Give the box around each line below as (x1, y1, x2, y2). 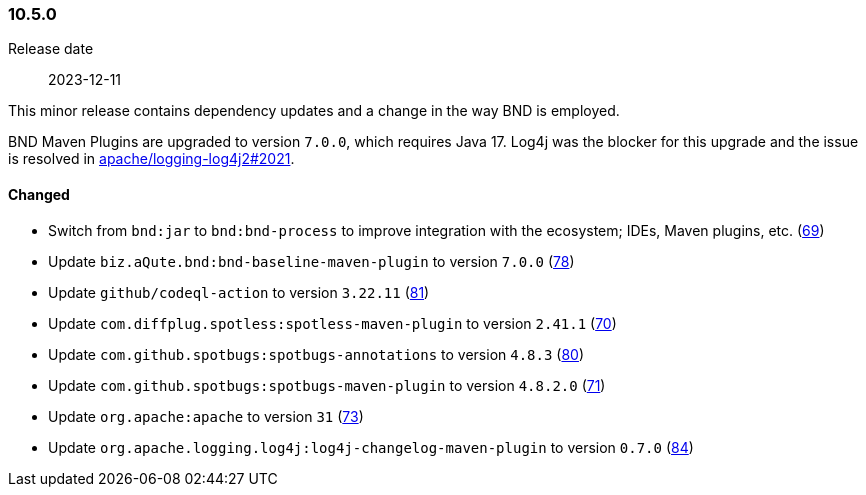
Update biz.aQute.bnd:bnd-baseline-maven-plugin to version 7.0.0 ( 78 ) (48, 252, 575, 270)
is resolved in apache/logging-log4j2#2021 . (8, 150, 295, 168)
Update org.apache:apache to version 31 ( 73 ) (48, 407, 364, 425)
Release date (8, 40, 94, 58)
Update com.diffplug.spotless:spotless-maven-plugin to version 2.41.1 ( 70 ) (48, 314, 617, 332)
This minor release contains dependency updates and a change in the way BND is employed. (8, 102, 620, 120)
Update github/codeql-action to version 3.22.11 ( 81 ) (48, 283, 430, 301)
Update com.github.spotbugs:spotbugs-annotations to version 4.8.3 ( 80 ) (48, 345, 585, 363)
